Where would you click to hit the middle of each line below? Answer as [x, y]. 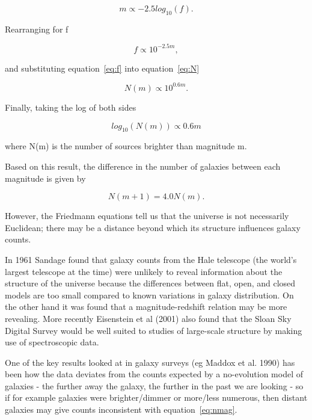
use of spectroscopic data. [52, 342]
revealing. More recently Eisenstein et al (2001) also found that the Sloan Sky [148, 318]
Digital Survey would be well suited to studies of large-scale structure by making [154, 330]
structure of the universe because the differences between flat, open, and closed [150, 283]
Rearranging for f [37, 29]
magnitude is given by [45, 178]
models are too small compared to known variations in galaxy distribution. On [149, 295]
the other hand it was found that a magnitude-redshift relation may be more [146, 307]
